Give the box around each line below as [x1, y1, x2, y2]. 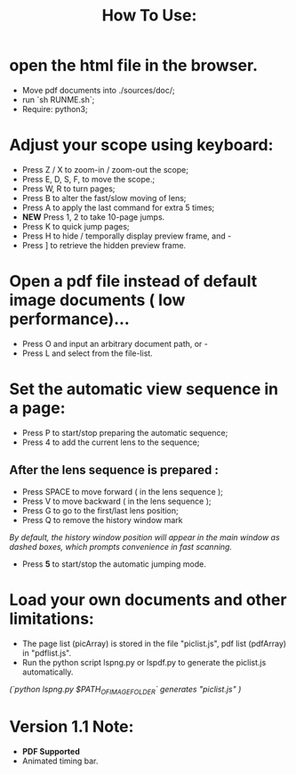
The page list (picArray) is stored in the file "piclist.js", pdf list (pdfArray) [21, 638, 287, 649]
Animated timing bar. [21, 755, 99, 766]
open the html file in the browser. [9, 55, 258, 76]
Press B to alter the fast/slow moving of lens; [21, 192, 187, 203]
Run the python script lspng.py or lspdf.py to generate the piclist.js [21, 657, 267, 667]
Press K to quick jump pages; [21, 221, 131, 231]
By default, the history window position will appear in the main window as [9, 531, 280, 543]
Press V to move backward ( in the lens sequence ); [21, 496, 212, 506]
